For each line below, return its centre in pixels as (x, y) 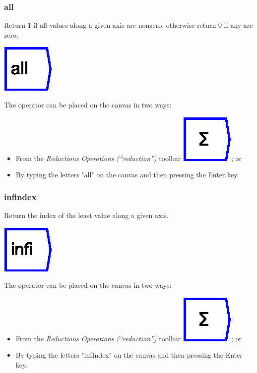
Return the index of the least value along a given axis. (86, 215)
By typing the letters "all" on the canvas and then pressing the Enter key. (127, 175)
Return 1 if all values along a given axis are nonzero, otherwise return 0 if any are (128, 25)
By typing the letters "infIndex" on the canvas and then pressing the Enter (129, 355)
